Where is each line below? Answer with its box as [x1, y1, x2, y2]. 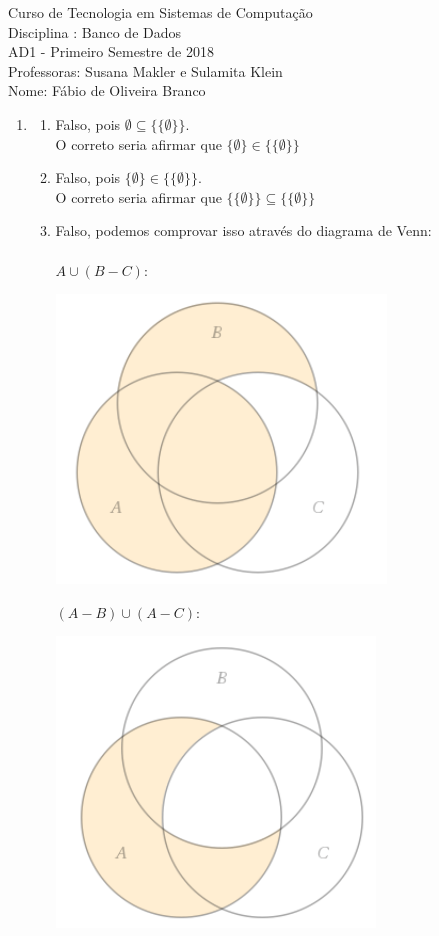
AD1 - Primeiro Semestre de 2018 [8, 41, 214, 62]
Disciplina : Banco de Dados [8, 21, 182, 42]
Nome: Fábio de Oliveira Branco [8, 80, 206, 101]
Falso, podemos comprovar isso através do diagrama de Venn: [55, 220, 432, 241]
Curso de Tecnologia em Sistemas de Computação [8, 2, 313, 22]
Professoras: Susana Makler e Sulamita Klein [8, 60, 283, 81]
